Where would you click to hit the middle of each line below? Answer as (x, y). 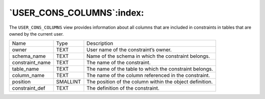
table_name (26, 69)
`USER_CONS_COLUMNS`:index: (77, 13)
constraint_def (29, 88)
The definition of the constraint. (123, 88)
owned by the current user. (36, 34)
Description (100, 43)
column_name (28, 76)
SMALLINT (68, 82)
